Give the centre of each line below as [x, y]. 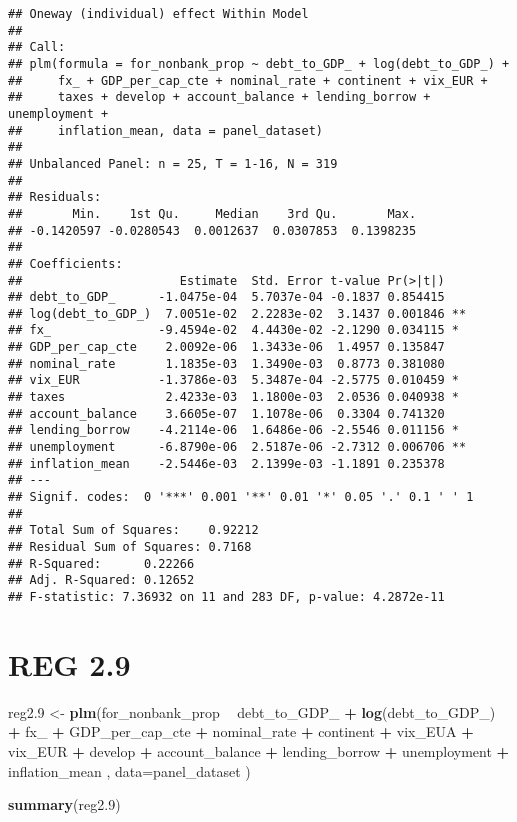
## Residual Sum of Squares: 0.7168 [130, 547]
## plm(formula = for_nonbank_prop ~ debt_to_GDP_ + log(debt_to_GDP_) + [259, 63]
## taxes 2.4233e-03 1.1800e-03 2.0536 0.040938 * [234, 397]
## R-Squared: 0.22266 [101, 563]
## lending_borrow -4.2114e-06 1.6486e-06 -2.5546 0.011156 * [234, 430]
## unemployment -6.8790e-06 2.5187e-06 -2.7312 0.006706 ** [237, 447]
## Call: [37, 47]
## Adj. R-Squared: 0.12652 [101, 580]
